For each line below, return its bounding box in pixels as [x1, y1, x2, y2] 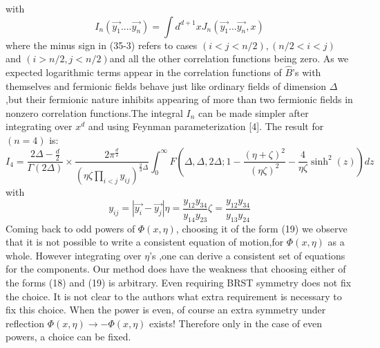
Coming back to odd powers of [6, 221, 135, 235]
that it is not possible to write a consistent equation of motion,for [6, 235, 284, 249]
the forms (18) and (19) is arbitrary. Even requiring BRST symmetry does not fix [6, 275, 352, 289]
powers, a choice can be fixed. [6, 329, 131, 344]
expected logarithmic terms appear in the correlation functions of [6, 65, 282, 79]
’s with [292, 65, 321, 79]
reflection [6, 315, 45, 330]
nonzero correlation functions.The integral [6, 105, 183, 120]
